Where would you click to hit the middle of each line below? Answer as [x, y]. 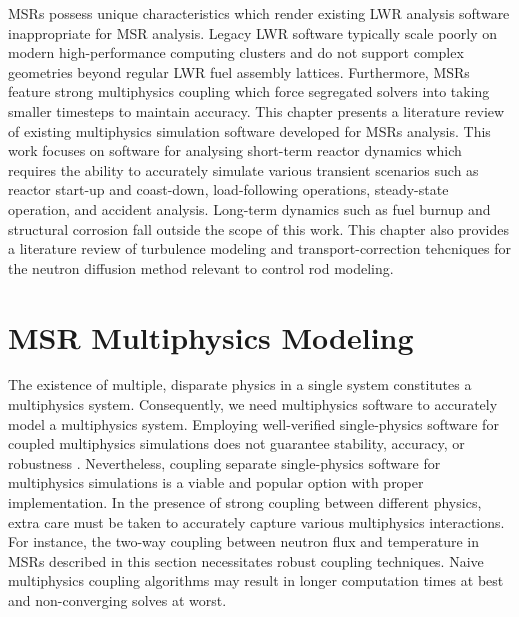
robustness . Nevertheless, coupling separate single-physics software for [224, 462]
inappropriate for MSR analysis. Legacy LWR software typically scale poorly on [253, 32]
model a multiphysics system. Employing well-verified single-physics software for [253, 423]
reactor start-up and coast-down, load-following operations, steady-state [228, 189]
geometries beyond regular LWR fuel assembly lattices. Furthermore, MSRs [239, 71]
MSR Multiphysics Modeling [211, 336]
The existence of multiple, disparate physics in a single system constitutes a [240, 384]
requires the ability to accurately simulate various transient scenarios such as [243, 169]
